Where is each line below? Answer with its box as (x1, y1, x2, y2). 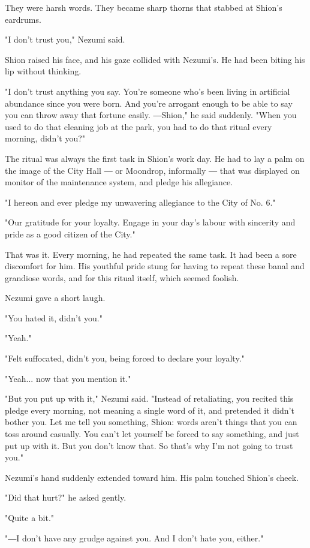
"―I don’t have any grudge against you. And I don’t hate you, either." (5, 531, 264, 544)
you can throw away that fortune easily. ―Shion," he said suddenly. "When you (5, 109, 297, 121)
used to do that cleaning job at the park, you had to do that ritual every (5, 120, 272, 133)
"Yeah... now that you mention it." (5, 372, 131, 384)
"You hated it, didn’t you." (5, 311, 103, 324)
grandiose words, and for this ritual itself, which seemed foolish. (5, 271, 239, 284)
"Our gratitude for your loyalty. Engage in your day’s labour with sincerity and (5, 216, 296, 228)
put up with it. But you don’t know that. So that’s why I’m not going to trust (5, 439, 293, 451)
